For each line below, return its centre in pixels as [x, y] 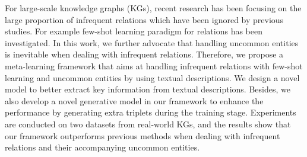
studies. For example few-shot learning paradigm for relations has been [134, 31]
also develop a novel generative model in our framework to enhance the [134, 100]
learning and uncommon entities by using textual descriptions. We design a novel [152, 77]
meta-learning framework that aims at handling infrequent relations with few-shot [154, 65]
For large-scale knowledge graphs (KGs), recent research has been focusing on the [153, 8]
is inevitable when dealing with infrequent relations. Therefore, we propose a [144, 54]
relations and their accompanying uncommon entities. [102, 147]
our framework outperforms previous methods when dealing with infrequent [143, 135]
